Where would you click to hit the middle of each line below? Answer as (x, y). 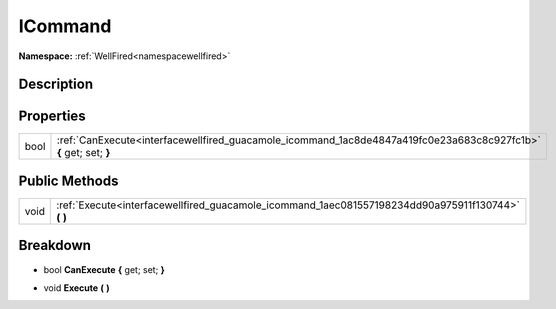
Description (56, 84)
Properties (52, 116)
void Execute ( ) (76, 287)
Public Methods (68, 180)
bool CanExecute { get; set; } (104, 269)
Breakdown (55, 245)
